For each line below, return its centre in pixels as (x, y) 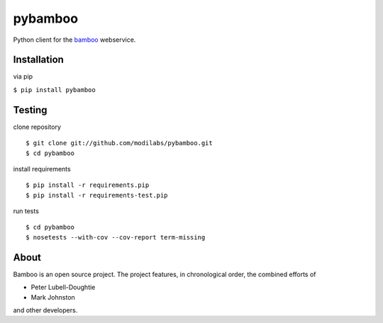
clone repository (37, 127)
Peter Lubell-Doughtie (63, 288)
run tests (26, 211)
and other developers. (45, 310)
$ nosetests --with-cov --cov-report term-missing (116, 237)
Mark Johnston (53, 297)
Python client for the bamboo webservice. (74, 40)
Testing (30, 110)
